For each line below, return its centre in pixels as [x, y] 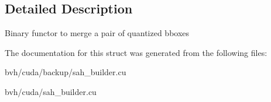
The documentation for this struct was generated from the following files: [136, 52]
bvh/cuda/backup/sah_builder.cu [66, 72]
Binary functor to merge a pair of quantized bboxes [97, 33]
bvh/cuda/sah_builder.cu [51, 91]
